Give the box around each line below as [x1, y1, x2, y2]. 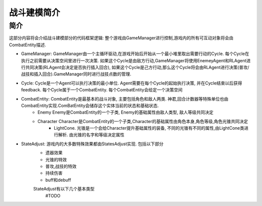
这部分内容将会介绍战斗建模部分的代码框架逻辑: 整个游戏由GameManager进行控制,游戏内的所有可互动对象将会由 [9, 35, 234, 41]
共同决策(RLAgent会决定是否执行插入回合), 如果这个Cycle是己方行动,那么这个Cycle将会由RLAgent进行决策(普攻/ [25, 64, 249, 70]
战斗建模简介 [9, 7, 61, 18]
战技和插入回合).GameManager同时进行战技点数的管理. [21, 71, 131, 77]
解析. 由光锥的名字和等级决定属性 [58, 132, 125, 138]
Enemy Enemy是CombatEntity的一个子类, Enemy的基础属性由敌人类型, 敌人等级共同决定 [37, 109, 213, 115]
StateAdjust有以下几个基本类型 [33, 186, 95, 192]
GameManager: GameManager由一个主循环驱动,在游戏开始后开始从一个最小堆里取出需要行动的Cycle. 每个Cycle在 [21, 51, 249, 57]
